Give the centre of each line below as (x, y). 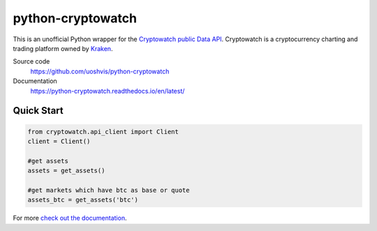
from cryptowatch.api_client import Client (103, 132)
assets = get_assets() (66, 171)
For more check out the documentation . (70, 218)
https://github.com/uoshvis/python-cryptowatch (100, 71)
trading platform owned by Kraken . (63, 48)
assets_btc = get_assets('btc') (83, 200)
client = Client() (59, 141)
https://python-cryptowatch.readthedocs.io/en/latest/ (108, 91)
